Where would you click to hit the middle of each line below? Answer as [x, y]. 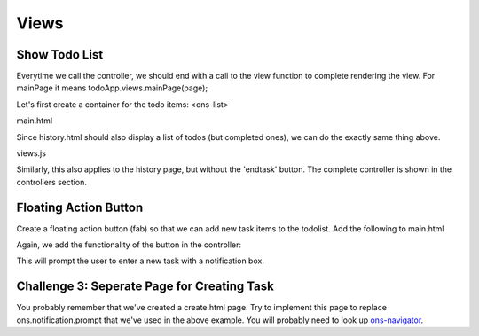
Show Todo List [60, 55]
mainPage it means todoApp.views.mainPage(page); [112, 88]
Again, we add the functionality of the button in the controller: [129, 245]
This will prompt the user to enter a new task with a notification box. [141, 261]
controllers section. [52, 182]
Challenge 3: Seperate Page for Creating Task [145, 287]
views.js [31, 153]
